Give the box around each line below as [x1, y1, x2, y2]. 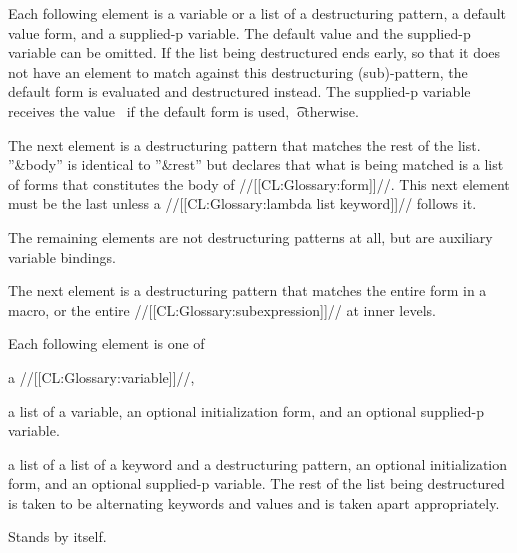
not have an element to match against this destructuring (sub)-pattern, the [8, 61, 468, 82]
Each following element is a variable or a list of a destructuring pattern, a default [8, 3, 507, 23]
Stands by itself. [8, 526, 107, 547]
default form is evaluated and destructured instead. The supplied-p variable [8, 81, 471, 102]
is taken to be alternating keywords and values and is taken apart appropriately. [8, 492, 500, 513]
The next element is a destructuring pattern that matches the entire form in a [8, 280, 487, 301]
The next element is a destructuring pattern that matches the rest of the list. [8, 134, 481, 155]
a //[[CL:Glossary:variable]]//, [8, 366, 195, 387]
